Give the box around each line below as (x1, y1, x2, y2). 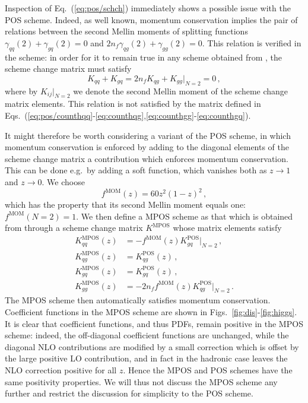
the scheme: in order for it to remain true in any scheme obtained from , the (5, 50, 282, 63)
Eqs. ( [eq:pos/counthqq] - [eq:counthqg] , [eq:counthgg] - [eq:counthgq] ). (5, 109, 251, 121)
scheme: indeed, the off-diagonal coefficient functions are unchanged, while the (5, 329, 289, 341)
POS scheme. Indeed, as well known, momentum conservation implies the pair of (5, 13, 298, 26)
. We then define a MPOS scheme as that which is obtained (76, 210, 293, 222)
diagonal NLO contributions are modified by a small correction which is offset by (5, 340, 299, 353)
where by (5, 84, 38, 97)
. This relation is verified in (202, 36, 301, 49)
